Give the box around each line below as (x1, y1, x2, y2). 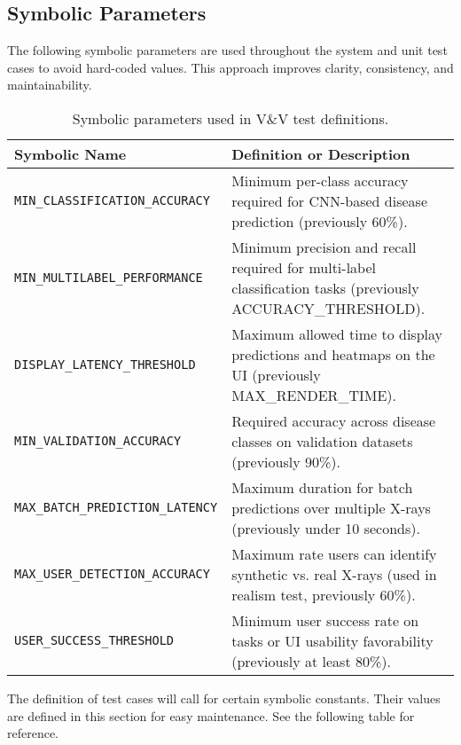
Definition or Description (231, 143, 410, 164)
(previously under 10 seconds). (231, 517, 420, 538)
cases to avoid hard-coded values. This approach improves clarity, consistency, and (7, 58, 454, 76)
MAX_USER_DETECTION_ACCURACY (14, 567, 210, 582)
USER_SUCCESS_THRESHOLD (14, 633, 175, 648)
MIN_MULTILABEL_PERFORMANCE (14, 270, 203, 285)
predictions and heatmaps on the (231, 343, 435, 365)
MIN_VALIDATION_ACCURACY (14, 434, 182, 449)
